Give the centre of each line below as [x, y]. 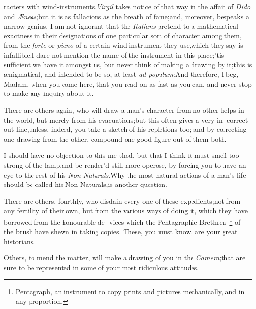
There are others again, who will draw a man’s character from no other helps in [124, 109]
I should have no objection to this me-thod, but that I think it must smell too [122, 155]
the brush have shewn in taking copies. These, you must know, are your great [121, 232]
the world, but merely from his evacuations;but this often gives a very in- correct [126, 119]
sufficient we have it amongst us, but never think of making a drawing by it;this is [128, 64]
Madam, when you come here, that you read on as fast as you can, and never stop [128, 83]
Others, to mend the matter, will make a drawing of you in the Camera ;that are [125, 258]
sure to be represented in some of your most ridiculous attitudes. [102, 267]
